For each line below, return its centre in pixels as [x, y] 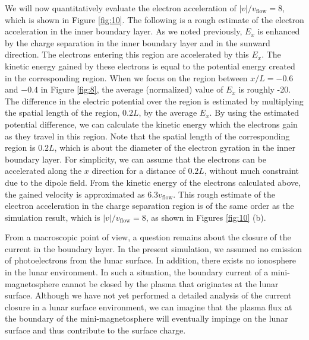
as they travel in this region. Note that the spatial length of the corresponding [147, 136]
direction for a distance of [138, 171]
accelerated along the [43, 171]
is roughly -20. [265, 89]
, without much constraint [252, 171]
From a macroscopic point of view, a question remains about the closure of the [148, 237]
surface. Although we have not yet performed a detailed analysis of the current [148, 295]
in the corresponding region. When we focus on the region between [126, 77]
